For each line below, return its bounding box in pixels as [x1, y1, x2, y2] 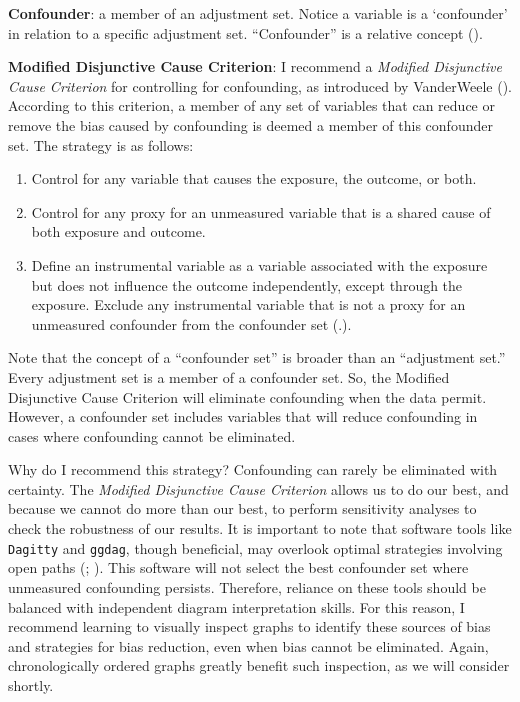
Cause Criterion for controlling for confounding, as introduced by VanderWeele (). [8, 75, 512, 96]
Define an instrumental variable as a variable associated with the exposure [31, 254, 488, 275]
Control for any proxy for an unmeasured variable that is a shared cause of [31, 201, 491, 222]
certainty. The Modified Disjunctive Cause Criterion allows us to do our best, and [8, 478, 509, 499]
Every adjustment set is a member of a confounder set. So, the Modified [8, 366, 450, 387]
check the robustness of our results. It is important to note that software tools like [8, 518, 512, 539]
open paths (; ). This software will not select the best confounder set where [8, 557, 469, 578]
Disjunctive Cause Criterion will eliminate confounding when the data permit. [8, 386, 487, 407]
